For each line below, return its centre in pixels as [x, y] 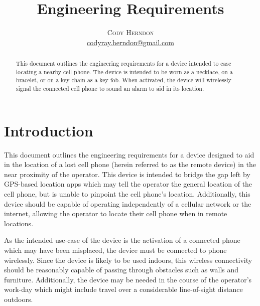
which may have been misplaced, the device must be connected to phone [115, 250]
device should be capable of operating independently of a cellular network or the [128, 203]
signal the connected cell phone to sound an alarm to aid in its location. [110, 89]
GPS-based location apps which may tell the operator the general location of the [128, 184]
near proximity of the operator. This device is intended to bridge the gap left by [127, 174]
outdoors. [19, 299]
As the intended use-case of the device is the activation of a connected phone [122, 240]
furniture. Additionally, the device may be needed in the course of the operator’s [128, 279]
